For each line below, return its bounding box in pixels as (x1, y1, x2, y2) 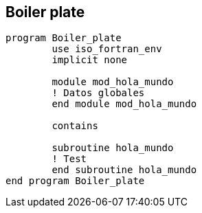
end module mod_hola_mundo (52, 98, 197, 110)
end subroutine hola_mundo (52, 164, 197, 176)
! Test (52, 153, 87, 165)
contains (52, 120, 98, 132)
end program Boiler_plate (5, 175, 145, 187)
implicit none (52, 54, 128, 66)
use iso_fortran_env (52, 43, 162, 55)
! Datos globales (52, 87, 145, 99)
